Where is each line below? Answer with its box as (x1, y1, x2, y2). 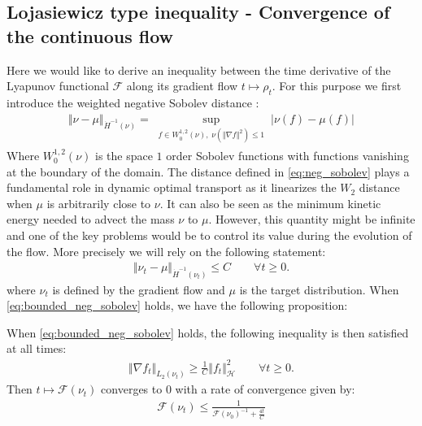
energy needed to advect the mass (7, 211, 175, 228)
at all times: (7, 340, 67, 357)
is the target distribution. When (239, 280, 399, 298)
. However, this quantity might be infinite (208, 211, 415, 228)
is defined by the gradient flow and (52, 280, 225, 298)
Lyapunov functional (7, 77, 109, 94)
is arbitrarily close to (46, 194, 151, 211)
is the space (95, 147, 153, 164)
